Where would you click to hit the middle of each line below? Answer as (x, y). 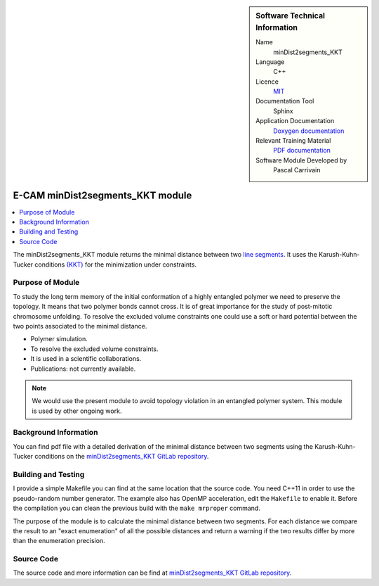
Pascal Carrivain (297, 170)
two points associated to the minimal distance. (80, 326)
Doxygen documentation (309, 131)
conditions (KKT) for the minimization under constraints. (115, 265)
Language (270, 62)
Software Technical (291, 16)
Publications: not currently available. (83, 369)
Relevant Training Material (293, 141)
